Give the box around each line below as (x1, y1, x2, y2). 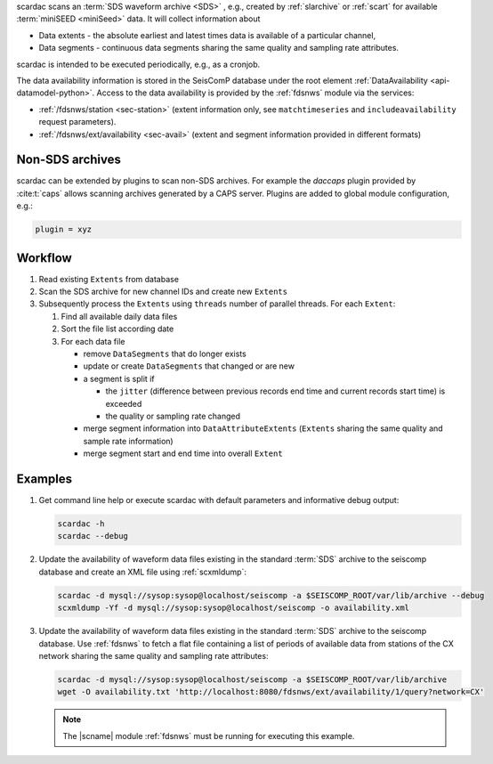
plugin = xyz (35, 224, 93, 235)
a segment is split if (83, 373, 155, 384)
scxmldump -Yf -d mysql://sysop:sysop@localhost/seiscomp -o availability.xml (57, 603, 409, 614)
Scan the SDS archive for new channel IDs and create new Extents (38, 286, 288, 297)
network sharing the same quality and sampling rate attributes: (38, 650, 269, 661)
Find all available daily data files (61, 311, 178, 321)
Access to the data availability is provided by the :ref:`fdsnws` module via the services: (96, 87, 415, 98)
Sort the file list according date (61, 323, 174, 334)
